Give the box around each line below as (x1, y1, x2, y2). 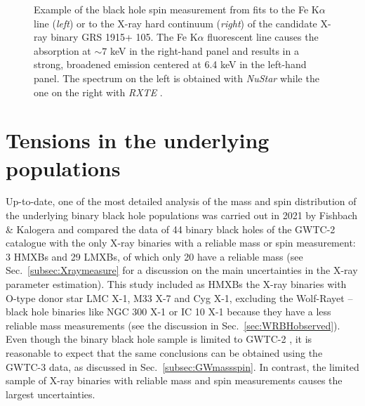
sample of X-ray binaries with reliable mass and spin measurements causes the (6, 373, 343, 388)
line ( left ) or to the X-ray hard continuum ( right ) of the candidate (34, 15, 317, 30)
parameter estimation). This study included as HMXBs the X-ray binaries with (6, 277, 347, 292)
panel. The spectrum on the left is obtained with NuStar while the (34, 70, 319, 85)
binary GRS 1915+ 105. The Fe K (51, 30, 198, 44)
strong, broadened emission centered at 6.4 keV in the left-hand (34, 57, 307, 72)
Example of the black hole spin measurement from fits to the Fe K (34, 2, 319, 16)
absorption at (34, 43, 91, 58)
